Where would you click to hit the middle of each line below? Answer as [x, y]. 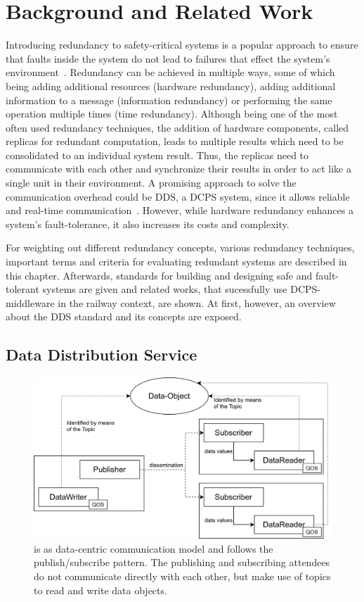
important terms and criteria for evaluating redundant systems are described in [176, 262]
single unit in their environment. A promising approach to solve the [151, 183]
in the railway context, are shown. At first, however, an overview [197, 302]
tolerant [22, 289]
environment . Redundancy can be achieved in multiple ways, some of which [170, 72]
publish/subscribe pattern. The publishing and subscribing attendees [182, 562]
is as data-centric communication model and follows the [154, 548]
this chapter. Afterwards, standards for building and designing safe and [159, 275]
